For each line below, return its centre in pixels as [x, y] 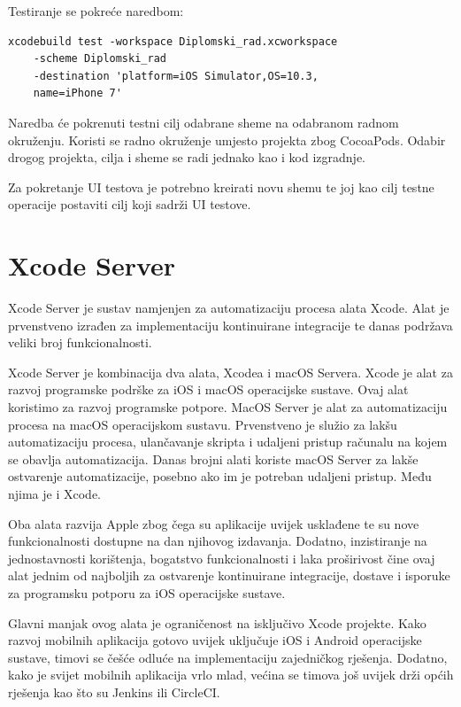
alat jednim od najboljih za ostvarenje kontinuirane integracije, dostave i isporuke [229, 575]
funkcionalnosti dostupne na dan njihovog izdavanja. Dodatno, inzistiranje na [218, 541]
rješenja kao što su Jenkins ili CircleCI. [114, 691]
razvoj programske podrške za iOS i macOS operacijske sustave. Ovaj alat [208, 389]
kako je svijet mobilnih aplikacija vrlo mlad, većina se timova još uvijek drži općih [231, 675]
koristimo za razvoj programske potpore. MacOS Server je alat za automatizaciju [228, 407]
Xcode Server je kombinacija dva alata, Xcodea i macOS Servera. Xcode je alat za [230, 372]
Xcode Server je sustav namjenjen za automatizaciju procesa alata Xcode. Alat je [229, 308]
